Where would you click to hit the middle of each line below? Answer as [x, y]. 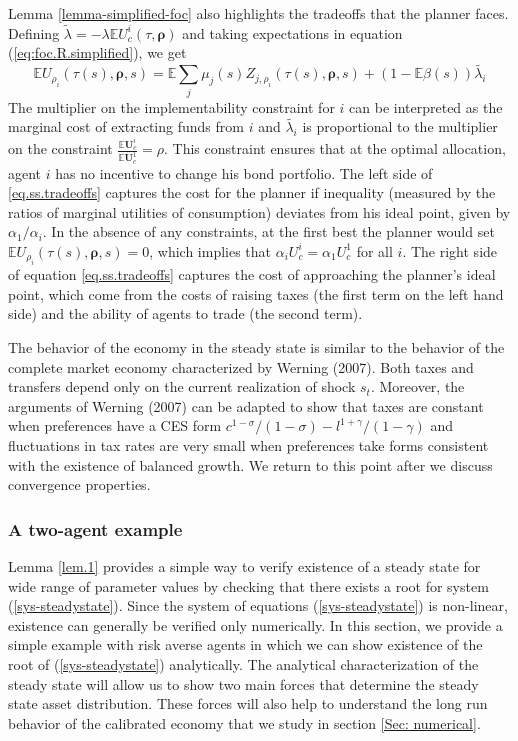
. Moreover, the [417, 386]
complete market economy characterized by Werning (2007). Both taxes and [241, 366]
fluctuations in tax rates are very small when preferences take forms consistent [248, 445]
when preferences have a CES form [115, 425]
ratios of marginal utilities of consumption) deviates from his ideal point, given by [259, 211]
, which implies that [210, 250]
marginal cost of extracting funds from [126, 126]
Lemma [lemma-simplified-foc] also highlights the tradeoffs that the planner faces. [258, 13]
